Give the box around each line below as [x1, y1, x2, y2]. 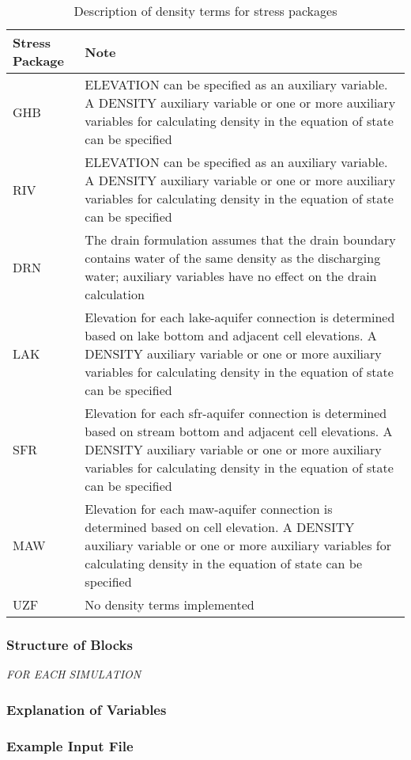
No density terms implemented [85, 595, 255, 614]
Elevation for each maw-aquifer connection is [85, 500, 333, 518]
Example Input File [6, 735, 134, 755]
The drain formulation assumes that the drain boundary [85, 230, 396, 249]
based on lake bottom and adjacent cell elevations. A [85, 326, 377, 344]
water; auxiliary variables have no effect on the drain [85, 267, 377, 285]
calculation [85, 285, 145, 303]
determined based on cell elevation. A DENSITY [85, 518, 355, 536]
